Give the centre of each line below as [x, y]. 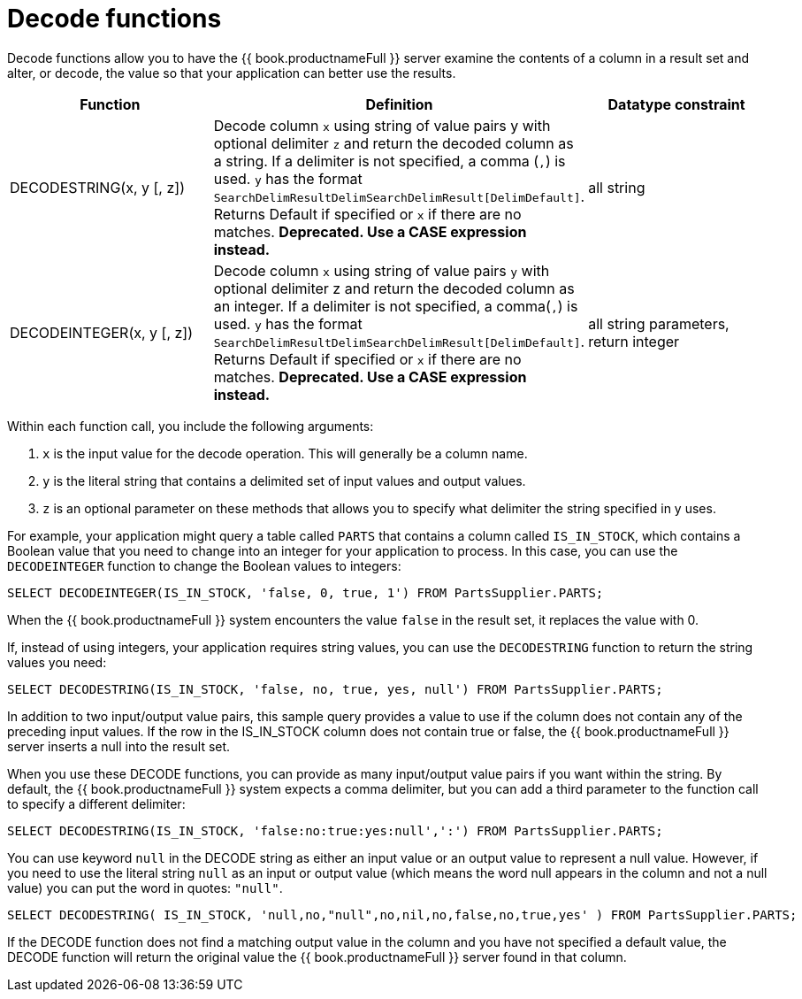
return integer [634, 341]
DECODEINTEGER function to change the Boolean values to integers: [204, 565]
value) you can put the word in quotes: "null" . [145, 888]
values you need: [57, 662]
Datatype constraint [676, 104]
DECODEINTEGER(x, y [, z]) [102, 332]
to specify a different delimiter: [96, 803]
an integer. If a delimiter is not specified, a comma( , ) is [396, 306]
